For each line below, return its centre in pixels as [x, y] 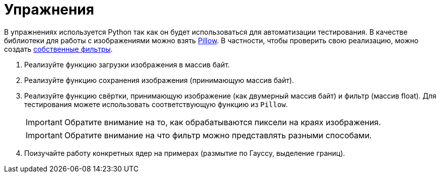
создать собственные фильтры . [58, 49]
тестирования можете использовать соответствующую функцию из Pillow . [156, 104]
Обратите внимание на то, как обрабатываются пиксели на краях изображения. [223, 122]
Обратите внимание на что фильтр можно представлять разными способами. [218, 135]
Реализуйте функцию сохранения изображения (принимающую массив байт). [159, 80]
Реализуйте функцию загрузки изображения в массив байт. [127, 64]
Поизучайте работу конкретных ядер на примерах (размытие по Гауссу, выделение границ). [185, 153]
